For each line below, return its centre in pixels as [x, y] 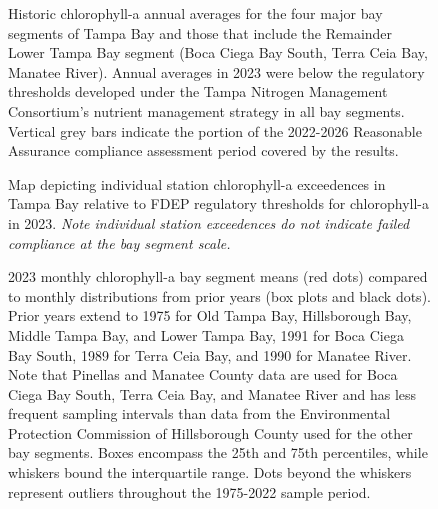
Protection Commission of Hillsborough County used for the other [210, 432]
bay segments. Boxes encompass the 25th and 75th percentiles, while [218, 452]
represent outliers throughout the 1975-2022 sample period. [189, 491]
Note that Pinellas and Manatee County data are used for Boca [203, 374]
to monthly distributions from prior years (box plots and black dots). [219, 295]
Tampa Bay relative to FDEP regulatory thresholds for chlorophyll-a [219, 203]
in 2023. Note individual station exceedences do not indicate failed [209, 222]
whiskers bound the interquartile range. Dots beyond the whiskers [210, 472]
